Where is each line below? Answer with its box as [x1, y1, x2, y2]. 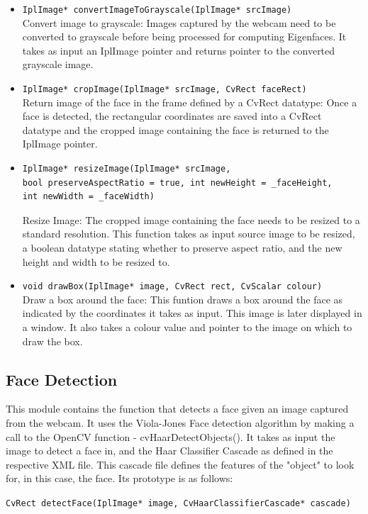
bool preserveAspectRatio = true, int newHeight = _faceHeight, [22, 177, 333, 188]
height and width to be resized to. [22, 254, 170, 269]
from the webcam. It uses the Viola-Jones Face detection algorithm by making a [6, 415, 355, 430]
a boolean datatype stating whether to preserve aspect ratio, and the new [22, 240, 342, 255]
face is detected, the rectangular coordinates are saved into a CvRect [22, 108, 322, 123]
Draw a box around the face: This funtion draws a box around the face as [22, 291, 343, 306]
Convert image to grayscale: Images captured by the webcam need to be [22, 15, 336, 30]
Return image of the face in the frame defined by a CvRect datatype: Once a [22, 94, 357, 109]
